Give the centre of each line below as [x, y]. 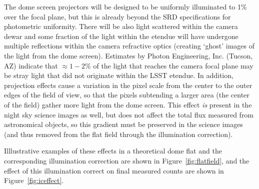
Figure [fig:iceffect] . [34, 180]
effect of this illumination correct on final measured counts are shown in [114, 170]
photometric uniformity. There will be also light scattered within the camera [121, 26]
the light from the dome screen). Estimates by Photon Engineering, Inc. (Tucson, [128, 55]
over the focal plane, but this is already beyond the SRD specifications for [117, 16]
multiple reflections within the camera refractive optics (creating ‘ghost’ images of [129, 46]
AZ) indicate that [31, 65]
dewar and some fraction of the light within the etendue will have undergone [121, 36]
